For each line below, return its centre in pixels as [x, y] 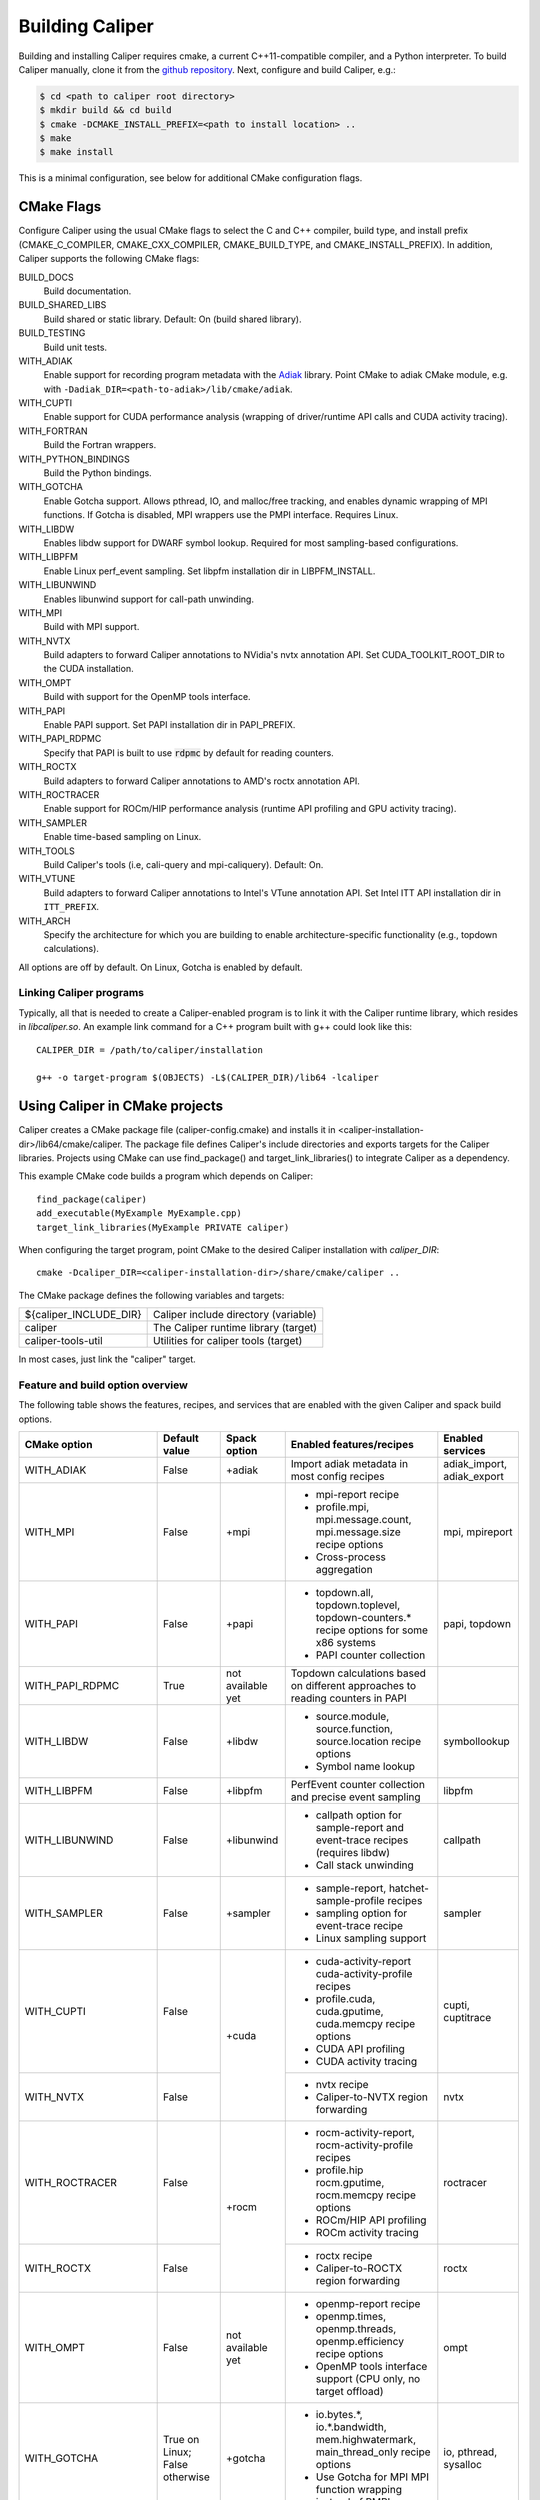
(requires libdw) [352, 1853]
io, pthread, [470, 2452]
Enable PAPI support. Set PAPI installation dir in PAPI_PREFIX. [169, 725]
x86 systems [346, 1643]
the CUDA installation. [88, 669]
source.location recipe [368, 1742]
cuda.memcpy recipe [365, 2024]
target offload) [349, 2392]
